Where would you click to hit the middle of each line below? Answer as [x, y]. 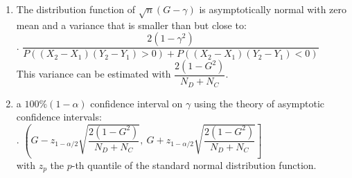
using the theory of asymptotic [259, 103]
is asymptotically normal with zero [273, 9]
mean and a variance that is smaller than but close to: [131, 25]
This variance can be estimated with [94, 74]
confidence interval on [137, 103]
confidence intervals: [59, 117]
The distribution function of [76, 9]
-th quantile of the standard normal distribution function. [194, 164]
